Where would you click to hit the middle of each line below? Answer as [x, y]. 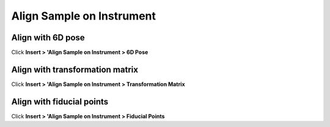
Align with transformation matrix [75, 69]
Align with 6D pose [48, 38]
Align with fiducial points [60, 102]
